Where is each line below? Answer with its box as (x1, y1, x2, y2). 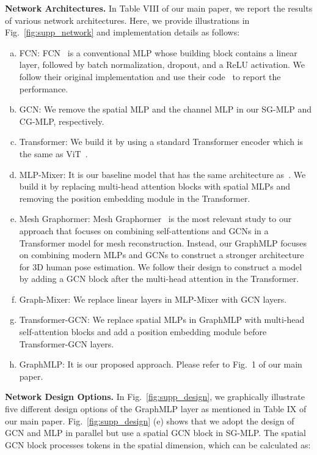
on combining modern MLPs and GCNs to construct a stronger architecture (19, 248, 304, 261)
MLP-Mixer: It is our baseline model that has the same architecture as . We (19, 168, 306, 180)
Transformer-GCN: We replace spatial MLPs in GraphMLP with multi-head (19, 313, 305, 326)
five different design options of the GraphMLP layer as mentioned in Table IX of (5, 402, 307, 415)
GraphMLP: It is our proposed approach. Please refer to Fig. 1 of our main (19, 358, 302, 371)
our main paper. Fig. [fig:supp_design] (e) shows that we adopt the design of (5, 414, 294, 427)
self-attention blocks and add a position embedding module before (19, 325, 267, 338)
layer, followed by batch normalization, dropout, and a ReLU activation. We (19, 58, 305, 71)
